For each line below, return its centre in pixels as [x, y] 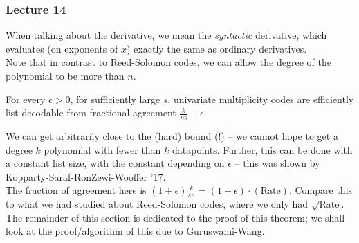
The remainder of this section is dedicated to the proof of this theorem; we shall [175, 217]
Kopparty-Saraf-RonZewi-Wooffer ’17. [86, 176]
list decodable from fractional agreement [91, 112]
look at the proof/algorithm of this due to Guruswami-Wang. [135, 231]
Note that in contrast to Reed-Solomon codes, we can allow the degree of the [168, 62]
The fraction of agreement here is [76, 190]
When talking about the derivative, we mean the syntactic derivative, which [166, 35]
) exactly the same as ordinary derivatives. [217, 48]
